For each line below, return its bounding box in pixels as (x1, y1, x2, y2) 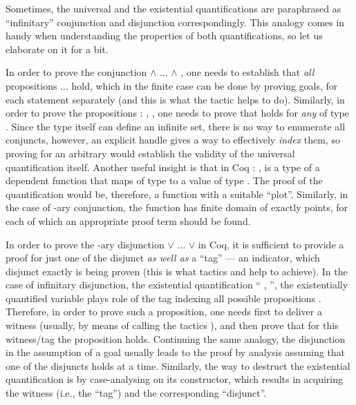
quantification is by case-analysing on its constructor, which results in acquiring (6, 372, 343, 386)
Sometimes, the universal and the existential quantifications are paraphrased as (6, 1, 341, 15)
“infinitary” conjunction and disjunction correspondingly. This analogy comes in (6, 14, 345, 29)
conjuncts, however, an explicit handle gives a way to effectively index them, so (6, 132, 340, 147)
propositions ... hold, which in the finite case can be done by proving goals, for (6, 78, 338, 92)
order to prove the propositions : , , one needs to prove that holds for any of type (6, 106, 349, 120)
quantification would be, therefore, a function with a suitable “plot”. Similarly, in (6, 186, 348, 201)
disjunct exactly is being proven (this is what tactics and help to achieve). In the (6, 264, 348, 278)
